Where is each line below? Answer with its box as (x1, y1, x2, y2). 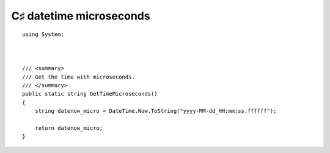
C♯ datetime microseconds (11, 9, 150, 23)
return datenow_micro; (34, 124, 103, 131)
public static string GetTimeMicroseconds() (22, 90, 158, 98)
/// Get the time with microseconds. (22, 73, 136, 80)
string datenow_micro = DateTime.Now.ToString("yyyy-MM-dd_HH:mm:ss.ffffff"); (34, 107, 277, 115)
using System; (22, 30, 64, 38)
